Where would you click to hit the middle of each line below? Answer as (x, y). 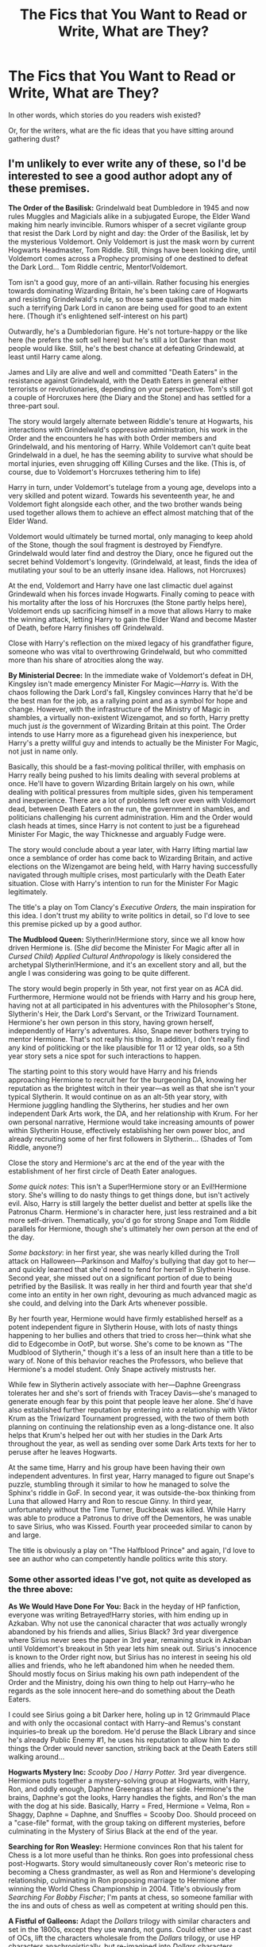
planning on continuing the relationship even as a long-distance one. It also (131, 1426)
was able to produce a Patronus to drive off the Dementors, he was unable (130, 1517)
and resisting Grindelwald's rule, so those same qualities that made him (125, 299)
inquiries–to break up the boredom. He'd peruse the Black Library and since (132, 1732)
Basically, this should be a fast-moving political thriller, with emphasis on (127, 766)
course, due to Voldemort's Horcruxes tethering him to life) (104, 472)
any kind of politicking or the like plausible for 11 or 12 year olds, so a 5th (126, 1047)
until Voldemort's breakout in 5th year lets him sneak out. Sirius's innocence (133, 1648)
